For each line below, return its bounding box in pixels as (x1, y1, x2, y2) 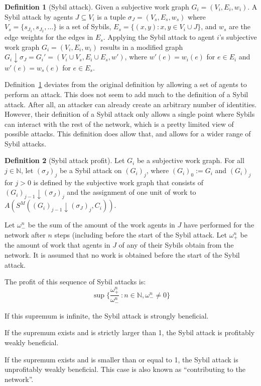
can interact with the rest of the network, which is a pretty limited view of (5, 118, 234, 129)
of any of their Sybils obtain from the (118, 240, 234, 250)
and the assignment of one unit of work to (67, 187, 196, 197)
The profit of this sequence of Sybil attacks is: (5, 276, 146, 287)
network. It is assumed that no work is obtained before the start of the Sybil (5, 250, 240, 260)
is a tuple (97, 11, 126, 22)
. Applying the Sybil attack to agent (103, 32, 215, 42)
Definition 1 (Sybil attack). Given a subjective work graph (5, 2, 189, 12)
